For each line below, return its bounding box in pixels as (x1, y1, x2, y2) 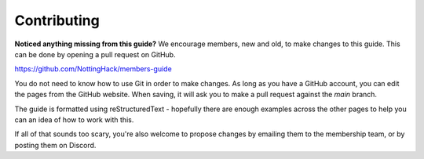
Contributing (14, 12, 100, 29)
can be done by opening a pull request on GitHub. (14, 49, 176, 59)
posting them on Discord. (14, 140, 97, 150)
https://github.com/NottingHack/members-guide (14, 64, 172, 74)
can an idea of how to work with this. (14, 114, 134, 125)
